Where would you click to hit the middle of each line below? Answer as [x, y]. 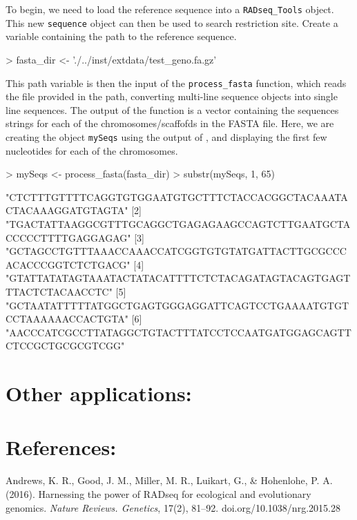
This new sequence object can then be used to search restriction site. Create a [172, 22]
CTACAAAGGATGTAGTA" [67, 210]
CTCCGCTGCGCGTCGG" [65, 346]
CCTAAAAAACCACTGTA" [67, 319]
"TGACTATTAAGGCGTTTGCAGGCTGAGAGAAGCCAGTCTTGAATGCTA [178, 223]
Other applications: [99, 393]
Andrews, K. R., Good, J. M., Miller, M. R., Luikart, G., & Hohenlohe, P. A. [169, 480]
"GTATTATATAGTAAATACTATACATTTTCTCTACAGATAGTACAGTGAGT [178, 278]
